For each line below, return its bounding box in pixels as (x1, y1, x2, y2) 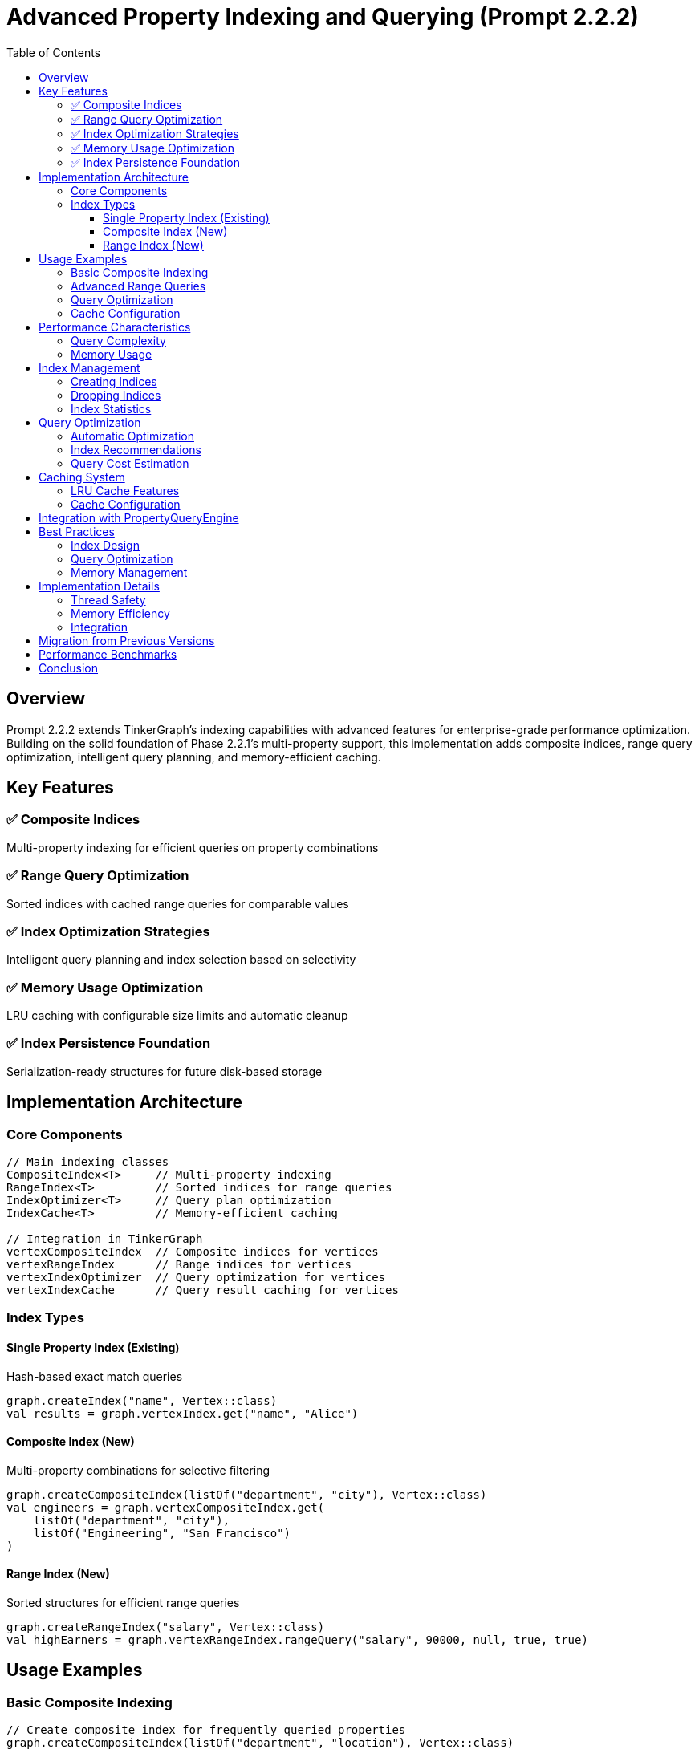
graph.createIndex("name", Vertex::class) (6, 1394, 278, 1407)
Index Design (71, 538, 140, 552)
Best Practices (39, 524, 115, 538)
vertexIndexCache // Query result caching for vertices (6, 1284, 399, 1297)
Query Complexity (71, 333, 166, 347)
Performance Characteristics (39, 319, 191, 334)
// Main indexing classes (6, 1155, 169, 1169)
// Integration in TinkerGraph (6, 1232, 203, 1246)
